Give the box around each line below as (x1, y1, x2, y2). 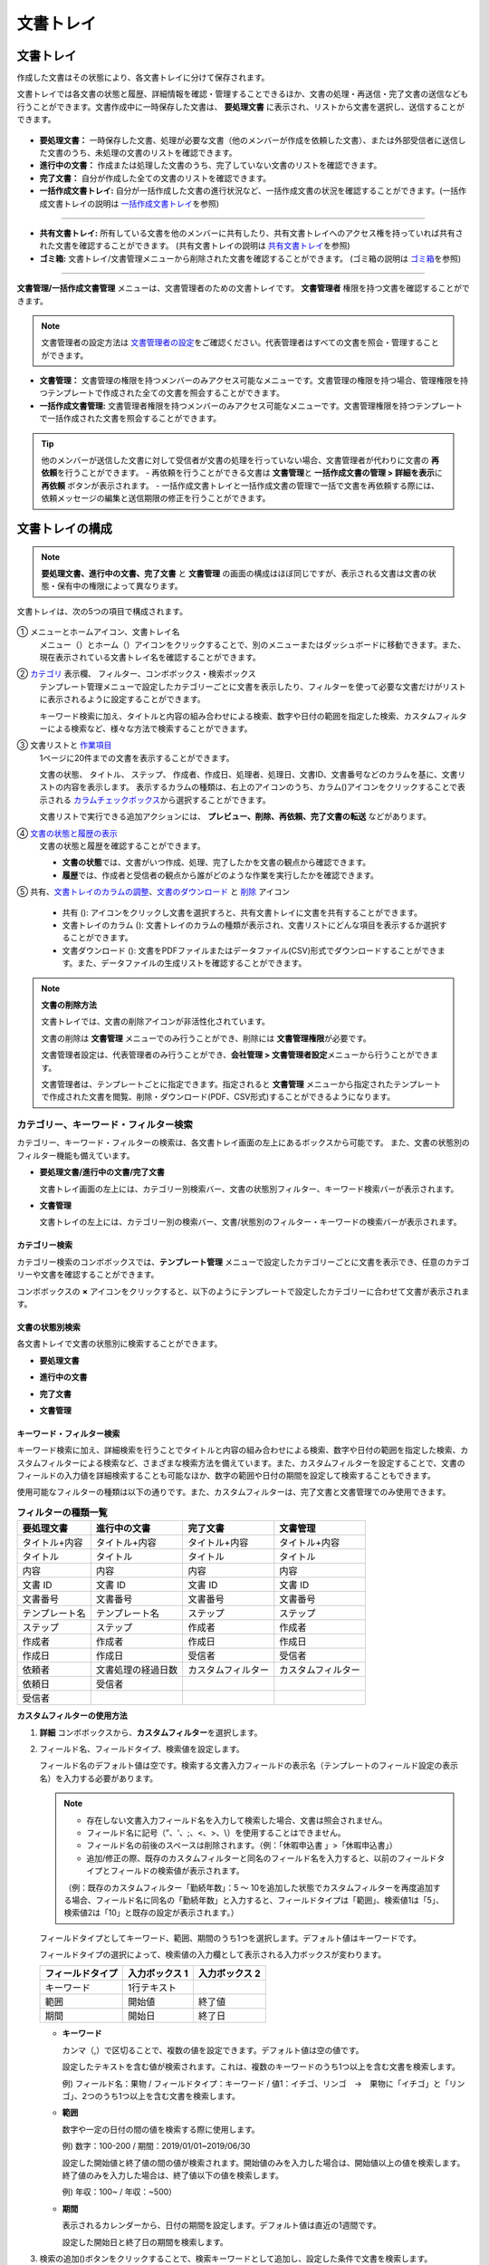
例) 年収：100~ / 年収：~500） (62, 2186, 177, 2197)
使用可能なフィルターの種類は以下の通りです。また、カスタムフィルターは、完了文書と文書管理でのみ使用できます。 (16, 1487, 451, 1498)
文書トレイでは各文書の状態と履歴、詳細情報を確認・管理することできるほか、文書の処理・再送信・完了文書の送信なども (16, 89, 469, 100)
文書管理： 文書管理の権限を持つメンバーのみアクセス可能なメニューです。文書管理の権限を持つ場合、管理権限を (39, 375, 461, 386)
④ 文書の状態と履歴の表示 (16, 827, 118, 838)
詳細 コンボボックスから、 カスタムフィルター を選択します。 (39, 1727, 263, 1738)
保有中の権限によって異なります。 (56, 581, 183, 592)
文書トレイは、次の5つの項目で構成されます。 (16, 605, 187, 616)
